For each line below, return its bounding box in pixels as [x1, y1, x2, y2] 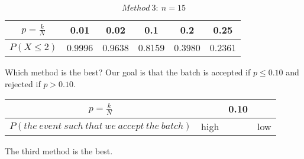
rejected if [5, 77, 41, 90]
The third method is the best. [5, 145, 113, 157]
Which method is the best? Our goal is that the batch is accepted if [5, 66, 251, 78]
